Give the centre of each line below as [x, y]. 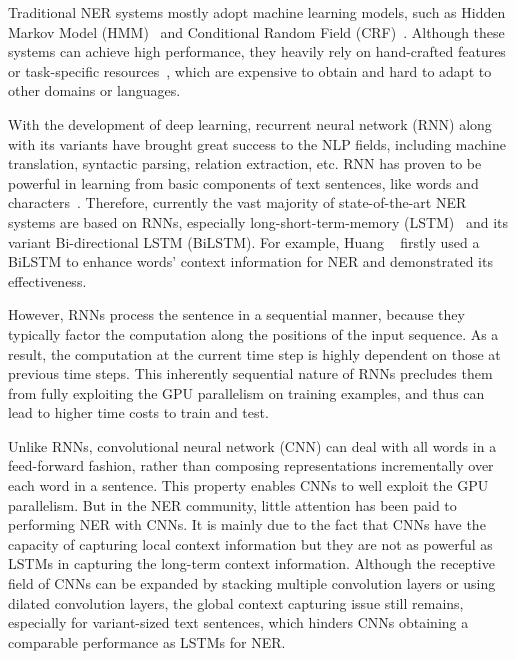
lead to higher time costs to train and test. [138, 412]
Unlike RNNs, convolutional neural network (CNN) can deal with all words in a [252, 445]
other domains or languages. [94, 90]
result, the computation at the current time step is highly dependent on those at [254, 353]
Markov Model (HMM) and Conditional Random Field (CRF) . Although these [256, 31]
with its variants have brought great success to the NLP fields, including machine [257, 143]
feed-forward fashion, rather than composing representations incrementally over [251, 465]
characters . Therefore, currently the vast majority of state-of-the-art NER [237, 202]
